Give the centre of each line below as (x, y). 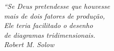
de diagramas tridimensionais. (50, 35)
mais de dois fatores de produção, (55, 15)
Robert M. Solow (29, 44)
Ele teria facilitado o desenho (49, 25)
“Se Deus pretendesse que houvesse (57, 6)
